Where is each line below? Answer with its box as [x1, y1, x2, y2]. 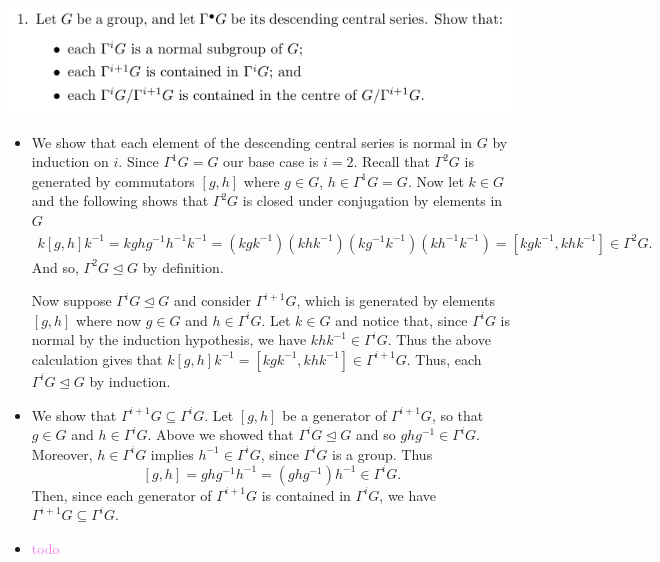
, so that [431, 404, 484, 425]
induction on [31, 151, 109, 172]
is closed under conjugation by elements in [242, 190, 503, 211]
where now [76, 309, 142, 330]
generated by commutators [31, 170, 195, 191]
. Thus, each [406, 348, 482, 369]
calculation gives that [31, 348, 163, 369]
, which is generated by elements [296, 290, 495, 311]
